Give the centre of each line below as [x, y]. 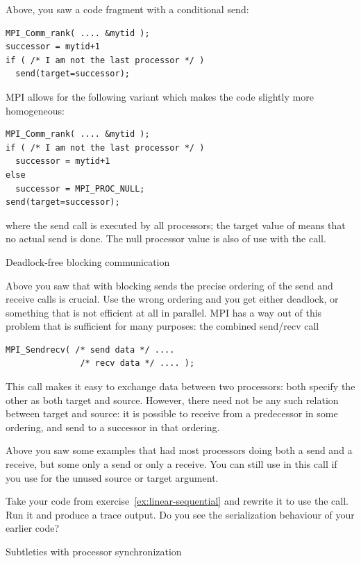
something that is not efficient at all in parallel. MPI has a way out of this [164, 312]
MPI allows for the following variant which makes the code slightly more [160, 96]
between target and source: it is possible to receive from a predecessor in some [172, 413]
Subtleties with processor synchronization [94, 551]
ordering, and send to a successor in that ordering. [113, 427]
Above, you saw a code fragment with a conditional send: [127, 9]
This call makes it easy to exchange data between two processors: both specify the [180, 386]
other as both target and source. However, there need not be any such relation [172, 400]
